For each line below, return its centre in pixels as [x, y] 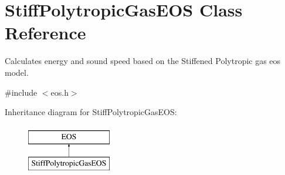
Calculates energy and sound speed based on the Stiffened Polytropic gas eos [143, 61]
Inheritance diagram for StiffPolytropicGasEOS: [91, 112]
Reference [45, 33]
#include [21, 92]
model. [17, 72]
